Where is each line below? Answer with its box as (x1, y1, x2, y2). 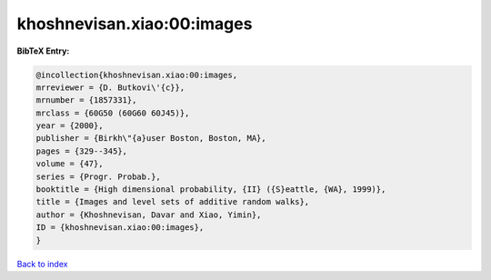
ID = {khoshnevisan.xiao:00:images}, (35, 223, 205, 233)
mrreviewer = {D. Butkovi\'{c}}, (35, 82, 185, 93)
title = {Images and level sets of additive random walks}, (35, 196, 310, 207)
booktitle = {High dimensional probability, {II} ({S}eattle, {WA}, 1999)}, (35, 185, 386, 195)
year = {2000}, (35, 121, 104, 131)
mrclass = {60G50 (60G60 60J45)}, (35, 107, 190, 118)
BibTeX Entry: (16, 45, 70, 56)
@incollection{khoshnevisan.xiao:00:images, (35, 69, 238, 80)
